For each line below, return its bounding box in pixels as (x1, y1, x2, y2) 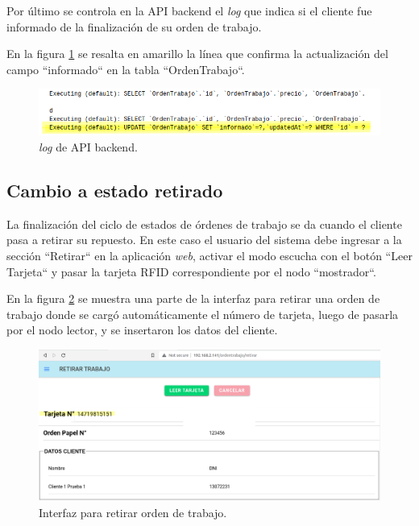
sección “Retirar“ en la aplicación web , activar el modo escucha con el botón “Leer (6, 246, 413, 263)
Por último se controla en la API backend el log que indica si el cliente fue (6, 2, 372, 19)
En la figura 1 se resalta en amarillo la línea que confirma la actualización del (6, 45, 388, 62)
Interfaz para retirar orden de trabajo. (39, 503, 227, 520)
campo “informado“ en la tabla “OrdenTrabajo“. (6, 60, 245, 77)
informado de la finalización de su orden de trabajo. (6, 18, 262, 35)
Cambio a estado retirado (6, 177, 223, 202)
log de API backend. (39, 138, 138, 155)
